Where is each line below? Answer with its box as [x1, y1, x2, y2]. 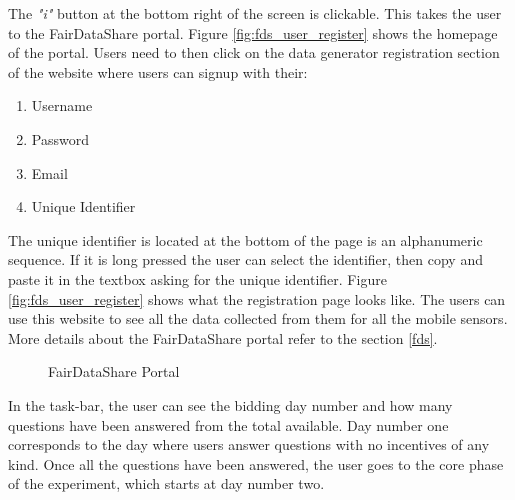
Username [31, 95, 93, 116]
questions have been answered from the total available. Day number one [8, 414, 449, 435]
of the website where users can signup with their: [8, 61, 308, 82]
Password [31, 128, 89, 149]
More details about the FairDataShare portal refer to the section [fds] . [8, 327, 438, 348]
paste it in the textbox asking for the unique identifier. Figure [8, 268, 387, 289]
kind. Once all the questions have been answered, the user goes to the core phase [8, 453, 504, 474]
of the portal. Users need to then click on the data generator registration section [8, 42, 500, 63]
